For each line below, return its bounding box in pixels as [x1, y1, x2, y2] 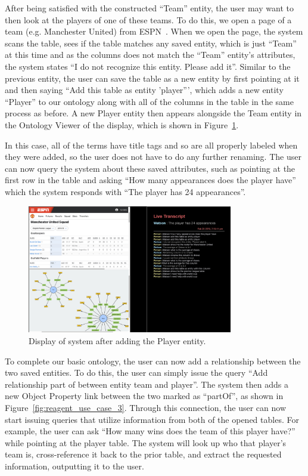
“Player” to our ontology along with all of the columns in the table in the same [5, 95, 294, 107]
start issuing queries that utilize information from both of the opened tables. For [5, 413, 299, 425]
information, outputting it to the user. [5, 460, 144, 472]
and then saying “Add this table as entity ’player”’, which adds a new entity [5, 84, 284, 96]
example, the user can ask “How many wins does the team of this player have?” [5, 425, 295, 437]
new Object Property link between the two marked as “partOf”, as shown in [5, 390, 284, 402]
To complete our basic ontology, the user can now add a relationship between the [5, 354, 301, 367]
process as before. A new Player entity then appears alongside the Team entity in [5, 107, 302, 119]
